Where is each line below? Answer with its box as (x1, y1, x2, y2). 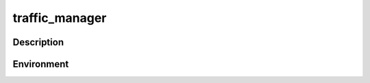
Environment (12, 58, 69, 70)
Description (12, 36, 64, 48)
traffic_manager (12, 10, 107, 25)
